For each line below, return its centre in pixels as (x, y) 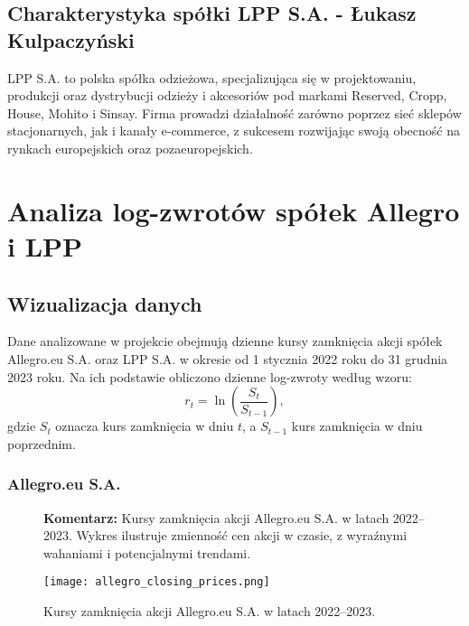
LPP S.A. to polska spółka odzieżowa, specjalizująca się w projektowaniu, (212, 77)
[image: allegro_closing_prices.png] (157, 582)
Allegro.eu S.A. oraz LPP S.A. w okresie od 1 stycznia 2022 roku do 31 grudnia (228, 358)
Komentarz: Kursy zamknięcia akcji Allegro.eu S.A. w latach (216, 517)
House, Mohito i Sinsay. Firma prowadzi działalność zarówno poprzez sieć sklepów (234, 112)
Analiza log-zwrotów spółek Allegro (234, 210)
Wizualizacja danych (105, 303)
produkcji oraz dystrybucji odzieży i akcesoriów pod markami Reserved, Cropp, (227, 95)
